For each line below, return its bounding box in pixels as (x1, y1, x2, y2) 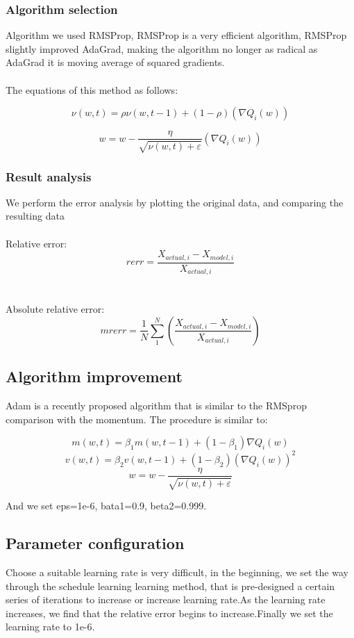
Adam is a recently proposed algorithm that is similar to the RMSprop (6, 398, 307, 413)
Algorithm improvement (6, 366, 183, 387)
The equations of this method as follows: (6, 82, 178, 97)
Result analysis (6, 167, 92, 185)
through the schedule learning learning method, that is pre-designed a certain (6, 578, 335, 593)
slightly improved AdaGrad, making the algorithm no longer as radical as (6, 41, 318, 56)
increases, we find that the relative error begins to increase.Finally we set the (6, 605, 333, 620)
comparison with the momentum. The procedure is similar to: (6, 411, 268, 426)
